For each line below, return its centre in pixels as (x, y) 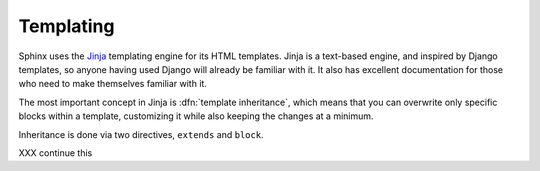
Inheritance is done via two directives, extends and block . (141, 134)
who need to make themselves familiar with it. (112, 84)
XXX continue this (55, 152)
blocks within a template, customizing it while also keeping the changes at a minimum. (196, 116)
